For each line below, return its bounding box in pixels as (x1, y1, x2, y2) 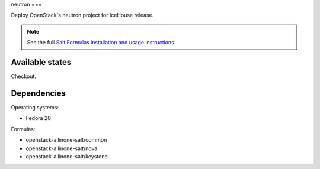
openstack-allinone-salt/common (25, 136, 107, 144)
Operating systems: (11, 103, 59, 110)
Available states (11, 57, 72, 67)
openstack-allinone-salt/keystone (25, 152, 108, 160)
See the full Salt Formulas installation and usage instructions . (27, 39, 176, 46)
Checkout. (11, 73, 37, 80)
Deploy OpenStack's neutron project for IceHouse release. (11, 12, 154, 19)
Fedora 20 (25, 115, 52, 122)
